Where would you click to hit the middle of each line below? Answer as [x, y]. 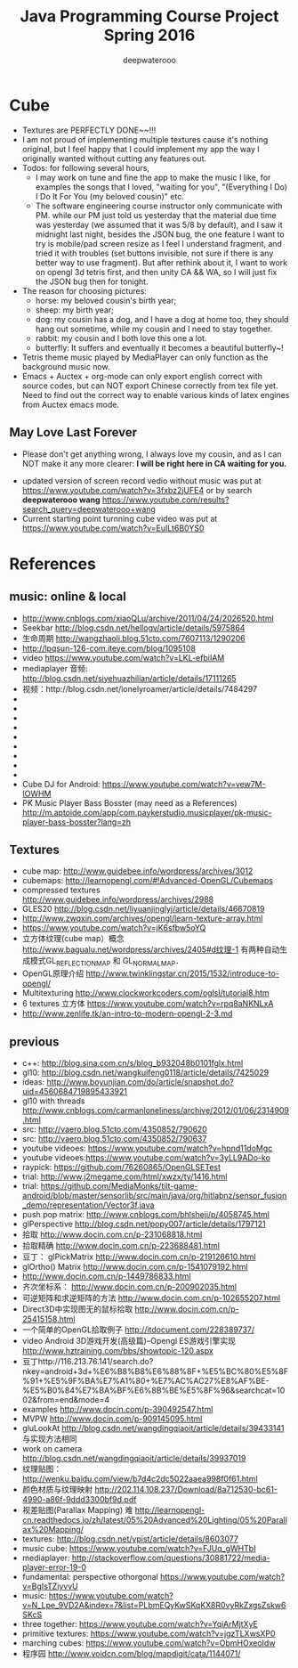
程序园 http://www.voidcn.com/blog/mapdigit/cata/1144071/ [131, 1653]
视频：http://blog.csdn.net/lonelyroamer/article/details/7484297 [140, 688]
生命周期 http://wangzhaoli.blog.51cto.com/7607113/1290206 [134, 638]
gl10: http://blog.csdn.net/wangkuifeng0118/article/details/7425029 [145, 1072]
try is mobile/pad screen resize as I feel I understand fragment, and [159, 243]
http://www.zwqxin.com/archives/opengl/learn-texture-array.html [142, 918]
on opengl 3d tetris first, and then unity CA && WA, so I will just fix [156, 272]
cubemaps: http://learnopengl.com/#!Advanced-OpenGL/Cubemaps [148, 881]
